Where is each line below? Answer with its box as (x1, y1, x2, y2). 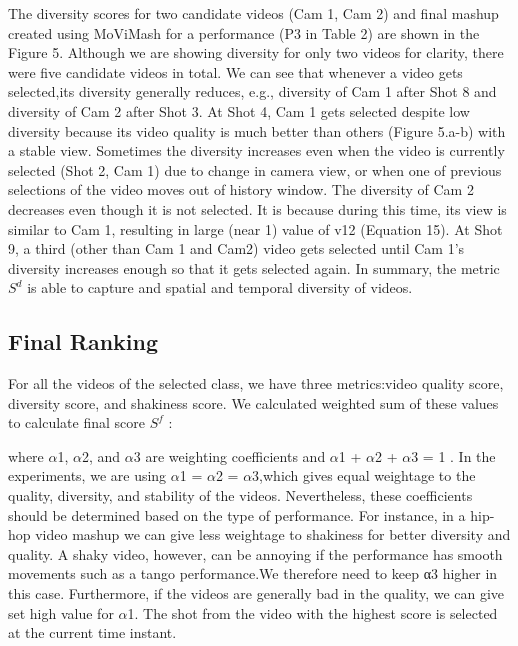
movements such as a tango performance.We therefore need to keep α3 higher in (8, 563, 498, 584)
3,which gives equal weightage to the (252, 465, 476, 486)
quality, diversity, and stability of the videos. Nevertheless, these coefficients (8, 485, 473, 506)
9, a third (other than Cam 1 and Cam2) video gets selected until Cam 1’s (8, 238, 465, 259)
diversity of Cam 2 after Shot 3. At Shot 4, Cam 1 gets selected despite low (8, 100, 470, 121)
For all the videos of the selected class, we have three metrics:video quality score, (8, 373, 504, 394)
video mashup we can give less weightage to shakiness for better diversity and (35, 524, 511, 545)
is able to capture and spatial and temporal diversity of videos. (27, 277, 413, 298)
